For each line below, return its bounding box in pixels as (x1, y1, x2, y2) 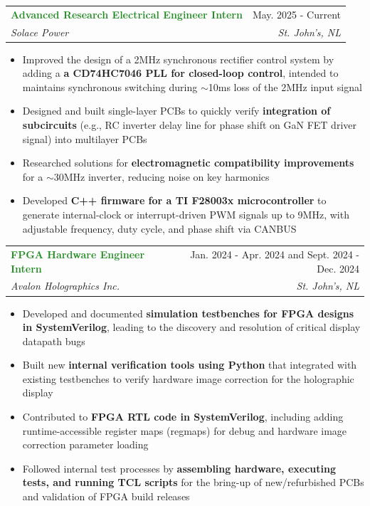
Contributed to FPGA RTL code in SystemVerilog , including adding (22, 409, 344, 424)
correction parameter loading (22, 437, 149, 452)
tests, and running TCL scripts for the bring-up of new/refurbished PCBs (22, 475, 364, 490)
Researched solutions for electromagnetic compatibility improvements (22, 155, 354, 170)
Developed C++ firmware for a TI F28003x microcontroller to (22, 193, 327, 208)
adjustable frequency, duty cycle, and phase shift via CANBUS (22, 221, 297, 236)
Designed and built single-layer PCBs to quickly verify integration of (22, 103, 331, 118)
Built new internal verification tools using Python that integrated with (22, 357, 357, 372)
